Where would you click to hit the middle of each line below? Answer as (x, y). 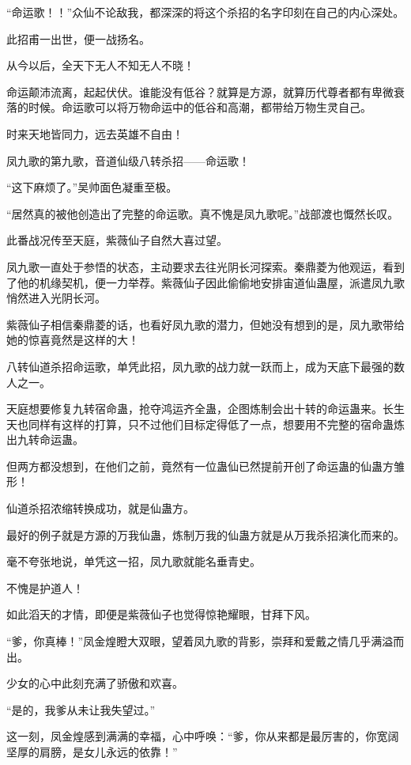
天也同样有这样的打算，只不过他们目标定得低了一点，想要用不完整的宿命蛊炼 (205, 424)
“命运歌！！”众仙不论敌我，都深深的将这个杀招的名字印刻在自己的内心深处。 (205, 12)
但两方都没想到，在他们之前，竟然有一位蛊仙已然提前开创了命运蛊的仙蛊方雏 (205, 466)
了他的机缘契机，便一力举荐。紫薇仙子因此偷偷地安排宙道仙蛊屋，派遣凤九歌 (205, 282)
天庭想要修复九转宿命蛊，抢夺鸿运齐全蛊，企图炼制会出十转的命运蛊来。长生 (205, 409)
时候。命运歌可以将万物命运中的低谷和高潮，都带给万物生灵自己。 (200, 107)
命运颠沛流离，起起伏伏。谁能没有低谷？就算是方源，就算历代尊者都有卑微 (200, 91)
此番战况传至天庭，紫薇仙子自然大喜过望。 (117, 240)
